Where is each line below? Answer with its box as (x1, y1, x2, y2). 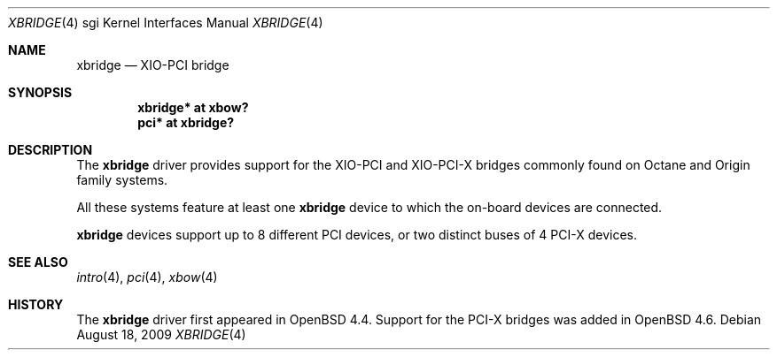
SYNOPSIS (8, 85, 73, 100)
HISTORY (8, 297, 64, 312)
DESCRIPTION (8, 142, 93, 157)
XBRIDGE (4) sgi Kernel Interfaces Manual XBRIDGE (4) (8, 15, 323, 30)
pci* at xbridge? (137, 115, 235, 130)
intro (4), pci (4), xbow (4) (76, 270, 218, 285)
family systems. (76, 172, 168, 187)
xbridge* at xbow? (137, 100, 249, 115)
